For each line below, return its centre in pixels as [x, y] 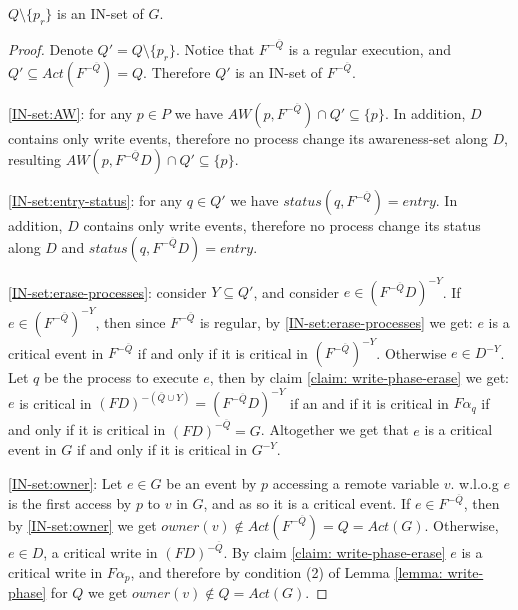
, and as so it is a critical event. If [307, 503]
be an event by [211, 482]
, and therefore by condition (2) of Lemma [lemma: [286, 571]
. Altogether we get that [334, 429]
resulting [35, 159]
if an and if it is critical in [369, 402]
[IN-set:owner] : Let [65, 482]
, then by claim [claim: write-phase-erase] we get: [359, 377]
